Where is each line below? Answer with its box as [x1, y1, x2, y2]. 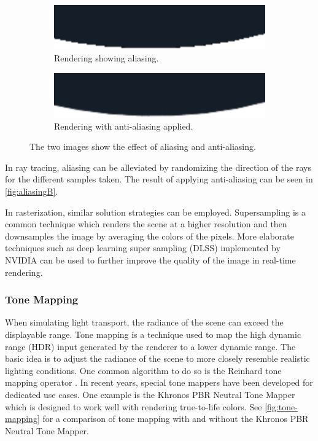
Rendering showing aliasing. [54, 52, 159, 64]
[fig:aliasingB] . [5, 184, 58, 197]
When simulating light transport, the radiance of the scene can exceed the [5, 316, 284, 329]
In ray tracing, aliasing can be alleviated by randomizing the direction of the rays [5, 160, 311, 173]
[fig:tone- [265, 400, 298, 413]
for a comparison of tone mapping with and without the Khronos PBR [42, 412, 309, 425]
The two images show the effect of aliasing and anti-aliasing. [29, 140, 256, 153]
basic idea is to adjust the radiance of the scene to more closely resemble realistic [5, 352, 310, 365]
